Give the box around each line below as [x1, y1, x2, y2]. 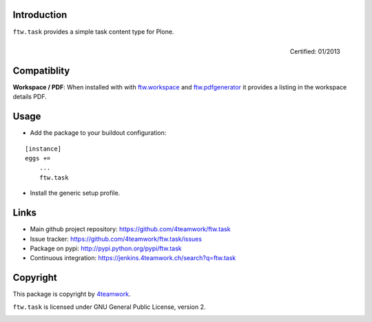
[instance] [25, 144, 62, 153]
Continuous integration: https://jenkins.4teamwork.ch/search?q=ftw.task [30, 254, 236, 262]
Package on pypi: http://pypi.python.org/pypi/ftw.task [30, 244, 182, 253]
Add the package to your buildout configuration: [30, 129, 167, 137]
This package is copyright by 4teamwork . [12, 290, 131, 299]
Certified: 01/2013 [289, 47, 340, 55]
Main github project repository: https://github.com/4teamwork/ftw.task [30, 225, 231, 233]
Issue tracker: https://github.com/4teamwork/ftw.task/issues [30, 235, 203, 243]
